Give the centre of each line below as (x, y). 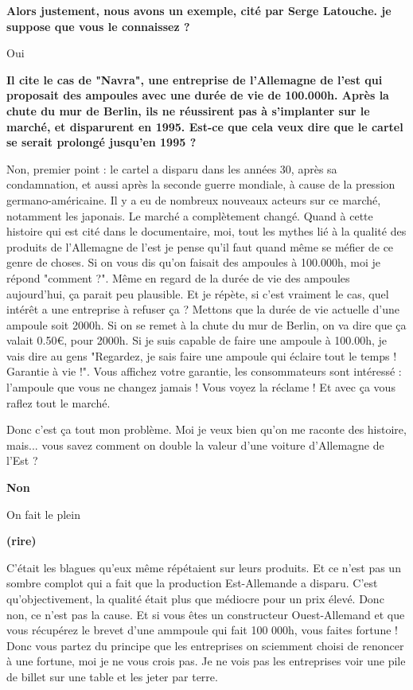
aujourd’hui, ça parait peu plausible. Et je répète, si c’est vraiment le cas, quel (198, 293)
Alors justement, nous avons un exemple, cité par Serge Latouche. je (199, 10)
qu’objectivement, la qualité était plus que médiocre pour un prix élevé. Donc (195, 598)
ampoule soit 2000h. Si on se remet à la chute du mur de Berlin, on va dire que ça (206, 324)
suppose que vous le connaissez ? (98, 26)
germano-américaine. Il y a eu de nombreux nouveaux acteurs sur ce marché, (194, 199)
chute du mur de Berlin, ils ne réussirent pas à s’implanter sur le (188, 110)
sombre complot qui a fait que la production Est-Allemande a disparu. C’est (192, 583)
